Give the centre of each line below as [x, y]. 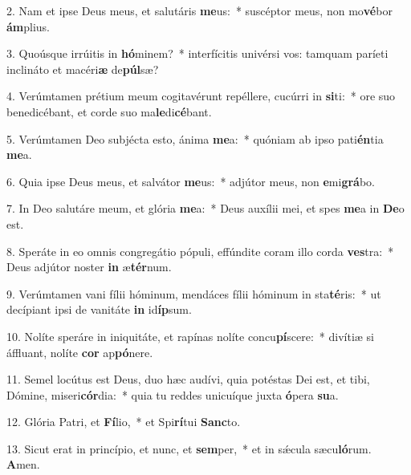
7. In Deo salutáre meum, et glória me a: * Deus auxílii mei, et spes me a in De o [205, 208]
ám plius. [28, 26]
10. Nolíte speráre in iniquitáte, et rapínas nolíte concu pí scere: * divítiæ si [191, 336]
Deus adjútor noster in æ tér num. [89, 267]
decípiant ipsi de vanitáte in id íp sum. [99, 309]
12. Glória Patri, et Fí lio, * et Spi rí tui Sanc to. [124, 422]
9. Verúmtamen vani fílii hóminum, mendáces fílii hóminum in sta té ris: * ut [194, 293]
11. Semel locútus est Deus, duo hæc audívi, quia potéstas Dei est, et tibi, [188, 379]
